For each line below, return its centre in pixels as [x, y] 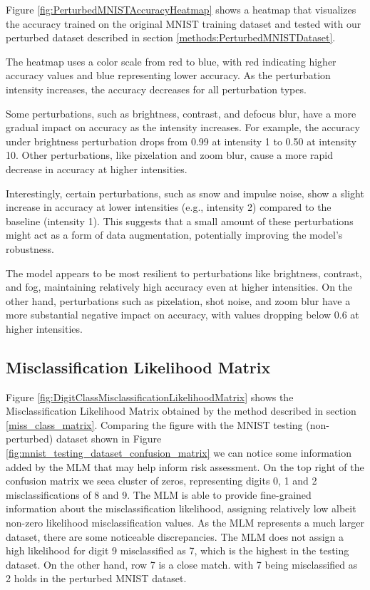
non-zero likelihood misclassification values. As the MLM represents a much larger [185, 523]
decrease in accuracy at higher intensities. [97, 169]
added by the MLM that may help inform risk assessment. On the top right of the [185, 466]
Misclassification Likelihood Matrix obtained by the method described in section [181, 411]
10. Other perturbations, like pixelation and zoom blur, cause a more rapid [169, 155]
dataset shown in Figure [109, 439]
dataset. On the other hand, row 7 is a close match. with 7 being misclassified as [182, 564]
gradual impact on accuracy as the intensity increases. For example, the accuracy [183, 127]
